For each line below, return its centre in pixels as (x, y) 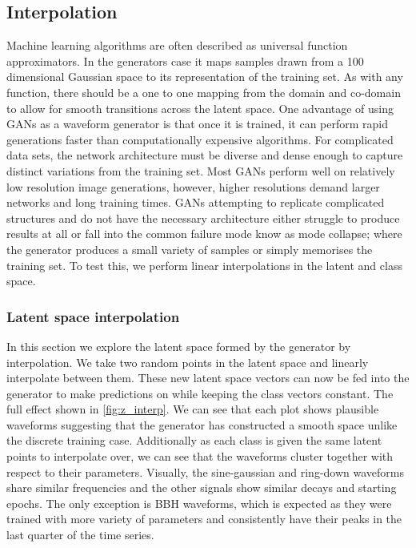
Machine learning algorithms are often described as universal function (177, 45)
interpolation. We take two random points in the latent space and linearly (188, 362)
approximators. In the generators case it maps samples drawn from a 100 (185, 60)
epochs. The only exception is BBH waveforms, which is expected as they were (199, 503)
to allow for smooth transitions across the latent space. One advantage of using (200, 108)
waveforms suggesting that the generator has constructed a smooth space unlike (202, 424)
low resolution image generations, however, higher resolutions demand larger (193, 186)
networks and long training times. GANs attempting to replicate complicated (196, 202)
